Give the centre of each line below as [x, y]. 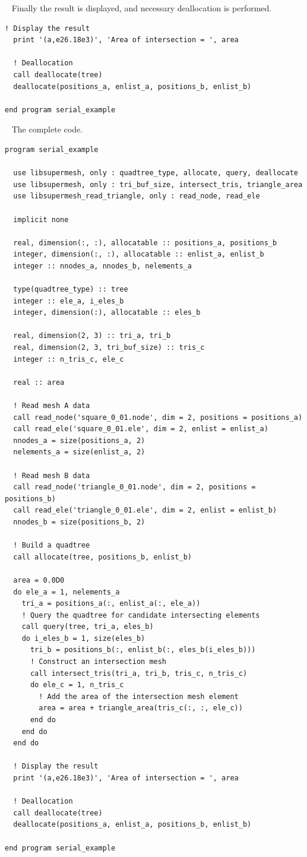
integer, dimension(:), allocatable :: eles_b [107, 313]
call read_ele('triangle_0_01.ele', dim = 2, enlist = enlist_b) [145, 510]
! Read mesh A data [52, 406]
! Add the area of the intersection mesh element [139, 696]
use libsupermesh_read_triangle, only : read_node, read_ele [137, 196]
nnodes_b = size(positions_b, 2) [79, 522]
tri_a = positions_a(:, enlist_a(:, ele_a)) [111, 604]
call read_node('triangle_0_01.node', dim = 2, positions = [134, 487]
